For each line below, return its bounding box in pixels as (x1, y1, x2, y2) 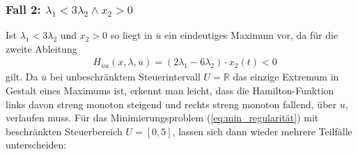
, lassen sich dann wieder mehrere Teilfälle (172, 123, 352, 138)
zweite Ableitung (6, 41, 77, 55)
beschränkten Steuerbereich (6, 123, 123, 138)
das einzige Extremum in (233, 69, 339, 84)
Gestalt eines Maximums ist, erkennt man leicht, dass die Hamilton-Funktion (6, 83, 334, 98)
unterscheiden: (6, 137, 67, 152)
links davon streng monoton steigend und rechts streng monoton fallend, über (6, 96, 337, 111)
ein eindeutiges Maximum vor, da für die (164, 28, 338, 42)
